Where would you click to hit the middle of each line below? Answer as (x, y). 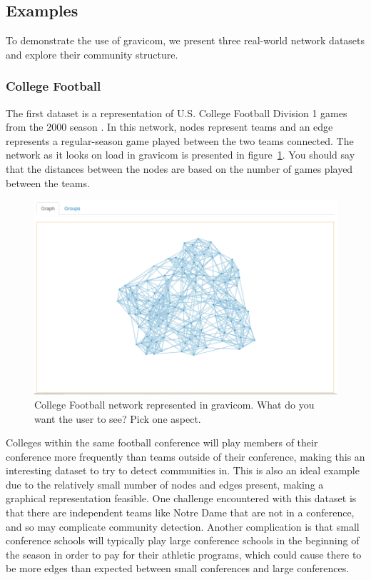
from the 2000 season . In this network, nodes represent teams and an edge (169, 127)
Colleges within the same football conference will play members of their (162, 442)
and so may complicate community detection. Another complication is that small (183, 526)
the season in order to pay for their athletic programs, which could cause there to (184, 554)
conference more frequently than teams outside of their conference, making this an (185, 456)
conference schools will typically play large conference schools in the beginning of (183, 540)
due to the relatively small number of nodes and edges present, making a (165, 484)
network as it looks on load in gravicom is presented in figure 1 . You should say (181, 155)
